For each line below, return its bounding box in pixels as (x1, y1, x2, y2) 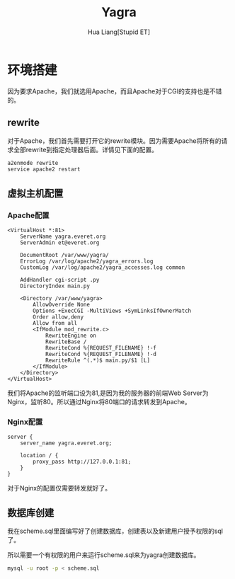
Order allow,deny (33, 313, 84, 321)
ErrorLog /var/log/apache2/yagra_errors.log (20, 258, 154, 265)
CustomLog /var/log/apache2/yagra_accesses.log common (20, 263, 185, 271)
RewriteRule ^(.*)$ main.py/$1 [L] (45, 357, 151, 364)
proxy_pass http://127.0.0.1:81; (33, 458, 132, 466)
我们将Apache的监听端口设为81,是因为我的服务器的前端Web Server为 (7, 389, 209, 397)
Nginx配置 (7, 417, 43, 427)
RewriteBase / (45, 338, 87, 345)
